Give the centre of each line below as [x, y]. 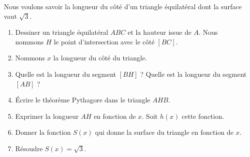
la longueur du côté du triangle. [100, 58]
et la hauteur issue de [160, 32]
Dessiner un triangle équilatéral [62, 32]
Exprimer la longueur [47, 116]
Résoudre [29, 148]
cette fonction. [203, 116]
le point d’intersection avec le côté [104, 41]
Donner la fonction [43, 132]
